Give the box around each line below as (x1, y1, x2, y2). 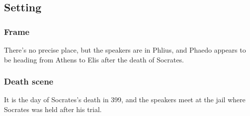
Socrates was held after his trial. (4, 104, 102, 114)
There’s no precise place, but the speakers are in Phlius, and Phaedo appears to (4, 45, 246, 55)
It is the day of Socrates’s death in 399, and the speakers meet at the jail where (4, 94, 246, 105)
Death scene (4, 75, 53, 87)
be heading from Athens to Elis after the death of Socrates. (4, 54, 184, 64)
